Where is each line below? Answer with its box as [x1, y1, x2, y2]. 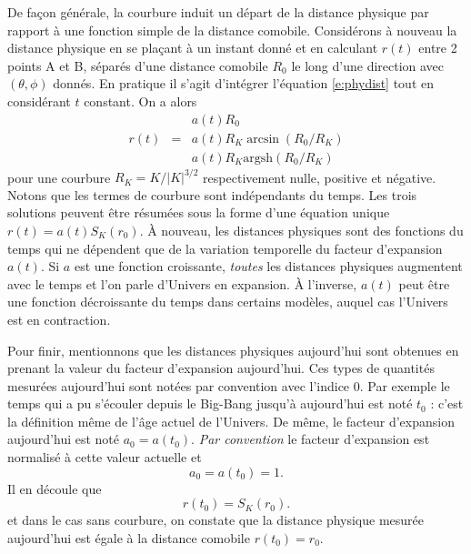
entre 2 [418, 38, 457, 57]
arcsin [246, 132, 280, 146]
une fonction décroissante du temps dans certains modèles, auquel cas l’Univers [7, 292, 448, 311]
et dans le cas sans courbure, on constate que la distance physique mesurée [7, 510, 425, 529]
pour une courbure [7, 167, 111, 186]
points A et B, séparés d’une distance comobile [7, 55, 268, 75]
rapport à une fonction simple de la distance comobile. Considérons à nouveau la [7, 20, 457, 39]
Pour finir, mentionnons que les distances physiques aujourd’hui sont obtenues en [7, 340, 459, 359]
